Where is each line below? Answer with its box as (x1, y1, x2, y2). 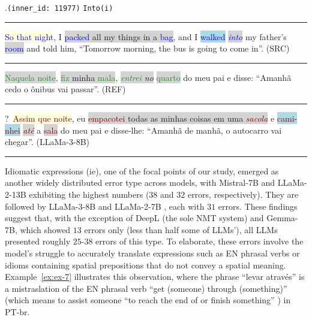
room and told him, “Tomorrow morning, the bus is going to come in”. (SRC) (5, 42, 290, 55)
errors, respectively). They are (187, 188, 299, 200)
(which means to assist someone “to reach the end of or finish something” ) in (5, 294, 291, 306)
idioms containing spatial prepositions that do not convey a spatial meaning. (5, 258, 286, 271)
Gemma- (266, 212, 298, 224)
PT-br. (5, 305, 30, 318)
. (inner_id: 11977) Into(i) (5, 1, 113, 13)
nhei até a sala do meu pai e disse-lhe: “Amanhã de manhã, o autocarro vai (5, 123, 282, 136)
